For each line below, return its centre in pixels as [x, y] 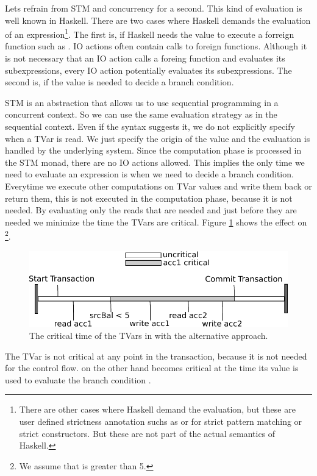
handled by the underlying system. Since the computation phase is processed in [153, 150]
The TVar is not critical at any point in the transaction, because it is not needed [156, 356]
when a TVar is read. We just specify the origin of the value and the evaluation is [158, 138]
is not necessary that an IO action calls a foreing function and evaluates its [145, 58]
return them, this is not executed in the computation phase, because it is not [149, 198]
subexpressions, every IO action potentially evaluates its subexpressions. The [148, 70]
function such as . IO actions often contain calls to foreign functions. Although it [156, 46]
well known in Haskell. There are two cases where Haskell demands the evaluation [158, 20]
